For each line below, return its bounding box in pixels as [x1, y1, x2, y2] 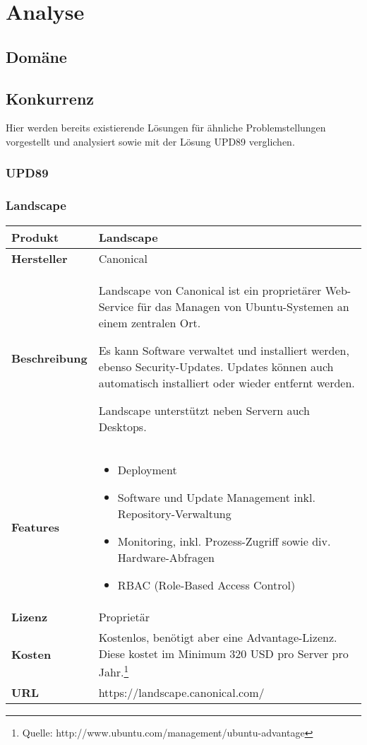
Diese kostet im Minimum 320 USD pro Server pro [98, 645, 349, 662]
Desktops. [98, 418, 147, 435]
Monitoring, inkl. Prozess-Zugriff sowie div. [117, 532, 331, 549]
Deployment [117, 461, 177, 478]
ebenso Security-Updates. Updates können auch [98, 358, 334, 375]
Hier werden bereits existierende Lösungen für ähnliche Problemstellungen [6, 120, 326, 135]
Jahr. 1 [98, 661, 129, 680]
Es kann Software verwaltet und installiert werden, [98, 341, 349, 358]
